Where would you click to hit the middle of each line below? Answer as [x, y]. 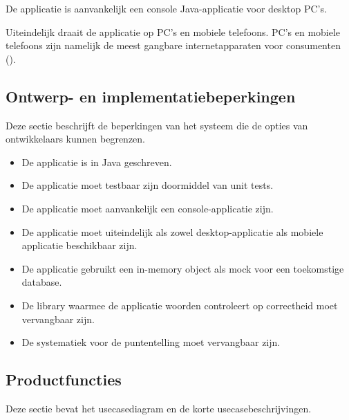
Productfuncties [64, 380]
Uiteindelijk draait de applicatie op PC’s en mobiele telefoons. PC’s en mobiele [173, 31]
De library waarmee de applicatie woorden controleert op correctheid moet [180, 305]
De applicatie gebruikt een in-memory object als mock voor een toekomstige [183, 268]
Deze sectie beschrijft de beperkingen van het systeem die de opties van [157, 125]
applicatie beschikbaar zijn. [79, 245]
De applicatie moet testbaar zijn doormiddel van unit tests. [148, 185]
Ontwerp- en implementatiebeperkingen [151, 96]
